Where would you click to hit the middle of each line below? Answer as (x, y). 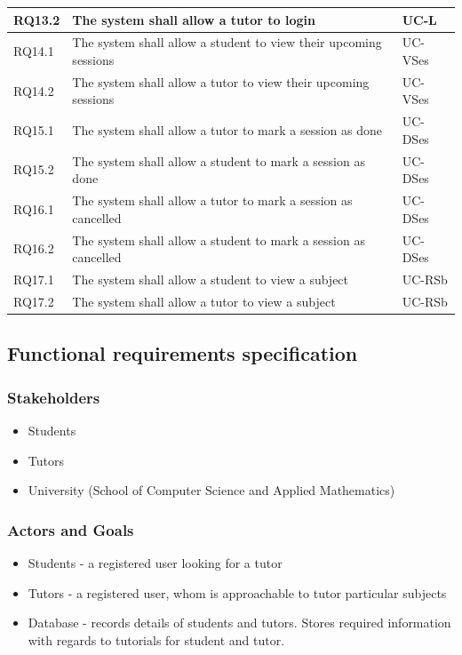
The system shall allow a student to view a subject (211, 279)
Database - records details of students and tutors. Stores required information (239, 623)
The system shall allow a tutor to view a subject (204, 301)
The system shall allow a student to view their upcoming (227, 42)
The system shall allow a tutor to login (194, 19)
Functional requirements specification (183, 353)
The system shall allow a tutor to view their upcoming (221, 81)
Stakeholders (54, 397)
